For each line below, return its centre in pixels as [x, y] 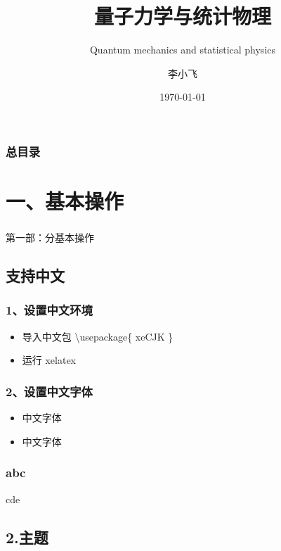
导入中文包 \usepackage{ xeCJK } [98, 336]
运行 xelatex [49, 360]
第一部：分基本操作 [50, 237]
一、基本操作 [65, 201]
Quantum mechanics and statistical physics [183, 50]
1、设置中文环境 [49, 310]
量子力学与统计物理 [182, 16]
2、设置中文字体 [49, 391]
